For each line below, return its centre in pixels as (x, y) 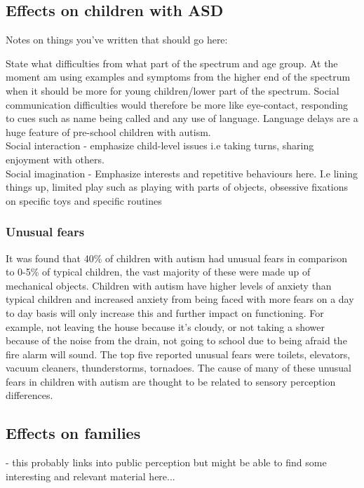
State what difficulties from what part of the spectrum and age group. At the (172, 63)
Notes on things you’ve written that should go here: (117, 40)
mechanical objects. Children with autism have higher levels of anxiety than (169, 285)
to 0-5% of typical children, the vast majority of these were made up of (158, 272)
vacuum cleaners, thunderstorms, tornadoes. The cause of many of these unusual (179, 368)
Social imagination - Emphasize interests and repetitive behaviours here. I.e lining (182, 173)
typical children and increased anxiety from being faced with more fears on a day (180, 299)
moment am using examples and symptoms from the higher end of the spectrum (178, 77)
